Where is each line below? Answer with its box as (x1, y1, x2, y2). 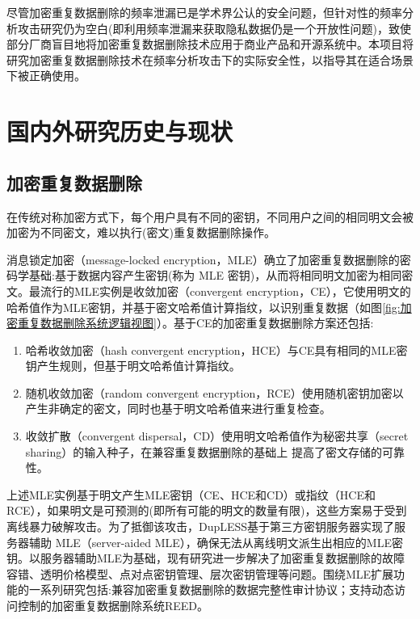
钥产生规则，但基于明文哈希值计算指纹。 (25, 357, 241, 374)
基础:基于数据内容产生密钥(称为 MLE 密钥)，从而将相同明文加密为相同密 (28, 267, 414, 284)
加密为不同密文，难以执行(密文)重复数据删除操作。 (6, 224, 275, 241)
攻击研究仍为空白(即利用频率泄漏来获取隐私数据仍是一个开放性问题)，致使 (17, 19, 411, 36)
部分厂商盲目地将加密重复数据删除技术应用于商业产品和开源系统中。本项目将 (6, 36, 414, 53)
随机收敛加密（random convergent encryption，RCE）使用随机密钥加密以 (25, 384, 404, 401)
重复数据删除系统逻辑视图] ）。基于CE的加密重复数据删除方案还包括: (17, 314, 374, 331)
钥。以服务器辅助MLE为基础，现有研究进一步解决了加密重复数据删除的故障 (6, 550, 405, 566)
